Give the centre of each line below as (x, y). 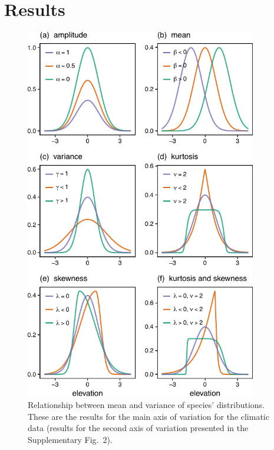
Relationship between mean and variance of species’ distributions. (146, 404)
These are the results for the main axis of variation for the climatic (148, 416)
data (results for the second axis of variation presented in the (138, 428)
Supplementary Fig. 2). (70, 439)
